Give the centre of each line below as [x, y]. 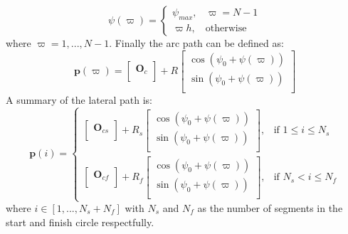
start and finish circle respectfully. [80, 222]
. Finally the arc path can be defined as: [196, 43]
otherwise [226, 28]
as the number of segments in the [270, 208]
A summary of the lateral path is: [79, 99]
